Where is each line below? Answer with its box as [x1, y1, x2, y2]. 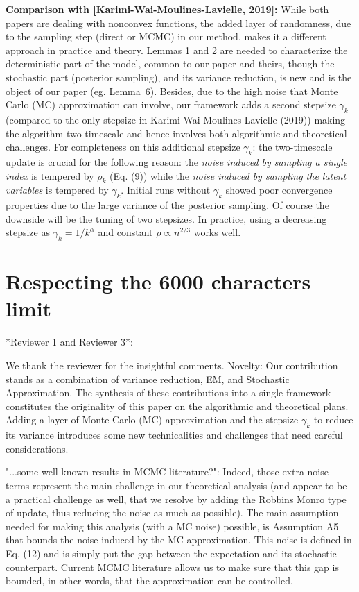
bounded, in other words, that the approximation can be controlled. [6, 573, 293, 588]
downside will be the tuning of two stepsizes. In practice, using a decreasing [6, 211, 327, 226]
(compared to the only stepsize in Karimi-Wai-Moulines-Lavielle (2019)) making [6, 112, 346, 126]
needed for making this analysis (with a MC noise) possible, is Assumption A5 [6, 518, 339, 533]
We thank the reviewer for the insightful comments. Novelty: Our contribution [6, 358, 338, 373]
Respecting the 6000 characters [6, 267, 311, 296]
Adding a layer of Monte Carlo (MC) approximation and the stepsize [6, 412, 299, 427]
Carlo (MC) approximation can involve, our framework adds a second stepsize [6, 97, 336, 112]
